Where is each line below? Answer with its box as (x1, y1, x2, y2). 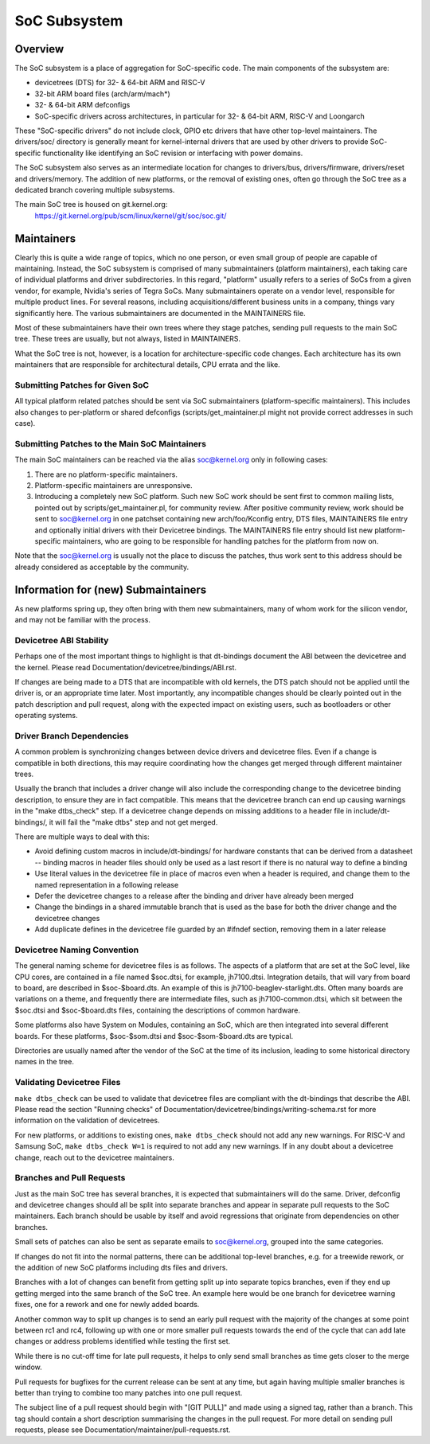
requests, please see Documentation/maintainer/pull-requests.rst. (14, 1425, 231, 1434)
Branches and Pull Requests (14, 1173, 126, 1184)
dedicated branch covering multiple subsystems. (14, 185, 175, 194)
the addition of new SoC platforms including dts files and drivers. (14, 1263, 229, 1272)
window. (14, 1362, 43, 1372)
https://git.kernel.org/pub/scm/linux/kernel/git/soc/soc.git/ (34, 211, 227, 221)
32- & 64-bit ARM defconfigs (34, 100, 131, 110)
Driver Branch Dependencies (14, 730, 129, 741)
